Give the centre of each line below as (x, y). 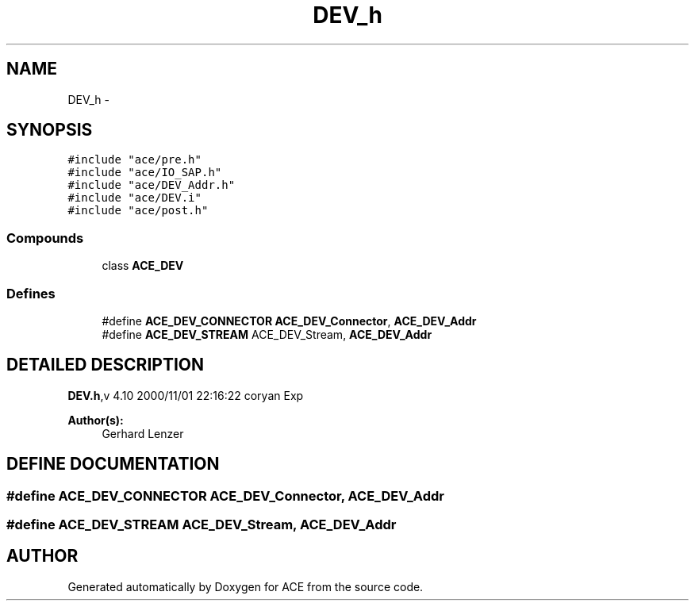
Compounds (45, 238)
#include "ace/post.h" (138, 211)
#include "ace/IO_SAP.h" (145, 173)
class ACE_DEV (143, 266)
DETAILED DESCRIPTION (106, 365)
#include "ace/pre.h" (134, 160)
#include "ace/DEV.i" (134, 198)
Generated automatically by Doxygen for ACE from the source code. (246, 586)
